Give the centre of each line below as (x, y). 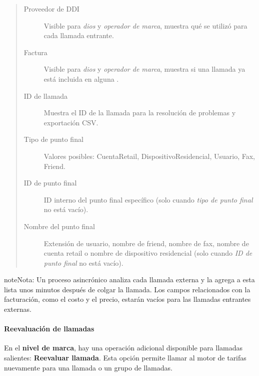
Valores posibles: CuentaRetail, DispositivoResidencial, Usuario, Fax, (149, 156)
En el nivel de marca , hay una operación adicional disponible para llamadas (123, 348)
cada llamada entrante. (79, 35)
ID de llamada (46, 96)
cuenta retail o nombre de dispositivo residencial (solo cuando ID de (148, 253)
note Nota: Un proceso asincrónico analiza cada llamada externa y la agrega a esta (129, 279)
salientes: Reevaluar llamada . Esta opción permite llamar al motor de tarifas (125, 358)
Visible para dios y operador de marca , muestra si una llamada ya (144, 69)
